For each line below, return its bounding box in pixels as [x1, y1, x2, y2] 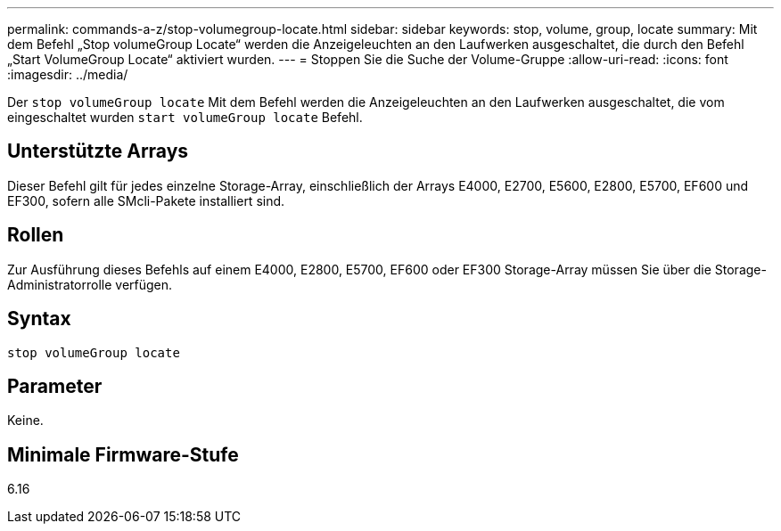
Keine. [7, 413, 44, 429]
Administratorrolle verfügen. [7, 276, 173, 292]
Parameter [7, 374, 103, 397]
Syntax [7, 307, 71, 331]
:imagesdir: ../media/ [7, 67, 128, 82]
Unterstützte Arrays [7, 140, 189, 163]
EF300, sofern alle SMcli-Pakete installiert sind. [7, 192, 285, 208]
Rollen [7, 224, 64, 247]
